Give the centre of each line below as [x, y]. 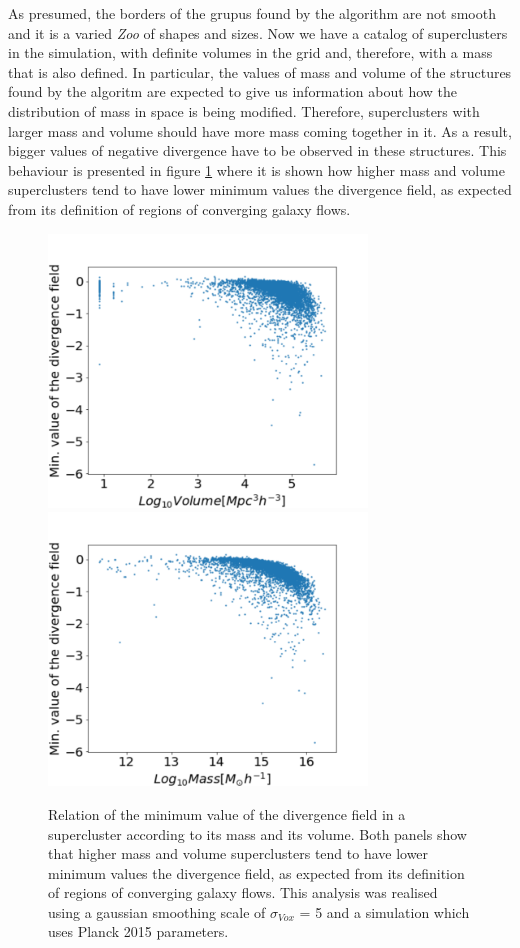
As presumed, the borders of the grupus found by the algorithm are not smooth [252, 13]
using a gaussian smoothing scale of [157, 911]
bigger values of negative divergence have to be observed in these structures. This [257, 150]
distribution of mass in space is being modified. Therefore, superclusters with [244, 110]
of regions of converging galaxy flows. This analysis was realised [243, 892]
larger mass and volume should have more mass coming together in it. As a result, [260, 130]
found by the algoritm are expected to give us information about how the [232, 91]
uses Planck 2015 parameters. [138, 931]
